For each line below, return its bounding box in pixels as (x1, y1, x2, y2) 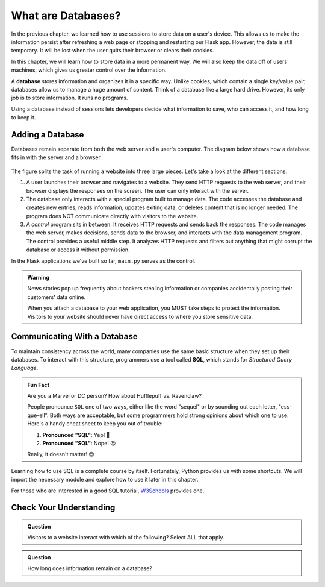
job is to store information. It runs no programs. (11, 94, 128, 102)
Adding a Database (11, 130, 84, 140)
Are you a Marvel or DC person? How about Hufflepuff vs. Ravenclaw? (27, 392, 202, 400)
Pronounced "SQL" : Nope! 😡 (42, 440, 116, 447)
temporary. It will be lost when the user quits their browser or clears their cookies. (11, 47, 214, 54)
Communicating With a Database (11, 331, 138, 342)
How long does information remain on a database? (27, 565, 153, 572)
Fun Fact (27, 381, 49, 388)
